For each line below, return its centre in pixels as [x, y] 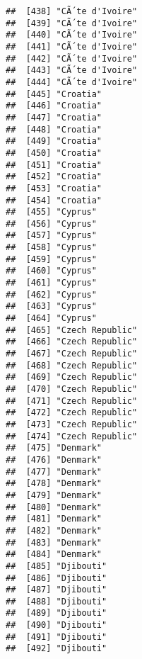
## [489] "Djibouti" [57, 613]
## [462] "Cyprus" [51, 294]
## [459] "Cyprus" [51, 259]
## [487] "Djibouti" [57, 590]
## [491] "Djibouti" [57, 637]
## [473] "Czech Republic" [72, 424]
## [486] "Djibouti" [57, 578]
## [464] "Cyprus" [51, 319]
